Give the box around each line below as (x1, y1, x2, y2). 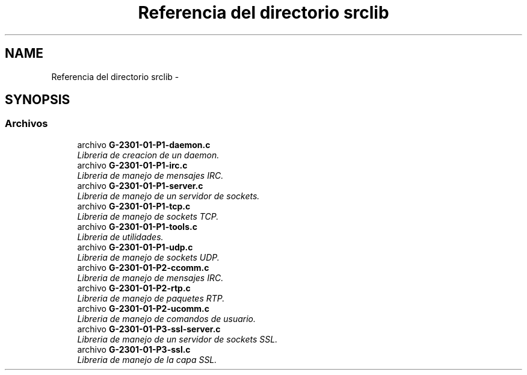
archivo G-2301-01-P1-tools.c (77, 221, 197, 232)
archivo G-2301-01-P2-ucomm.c (77, 303, 209, 314)
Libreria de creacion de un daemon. (77, 149, 220, 160)
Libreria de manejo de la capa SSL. (77, 354, 217, 365)
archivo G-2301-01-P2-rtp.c (77, 282, 191, 293)
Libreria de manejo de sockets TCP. (77, 211, 219, 222)
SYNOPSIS (5, 92, 70, 108)
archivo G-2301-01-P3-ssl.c (77, 344, 191, 355)
